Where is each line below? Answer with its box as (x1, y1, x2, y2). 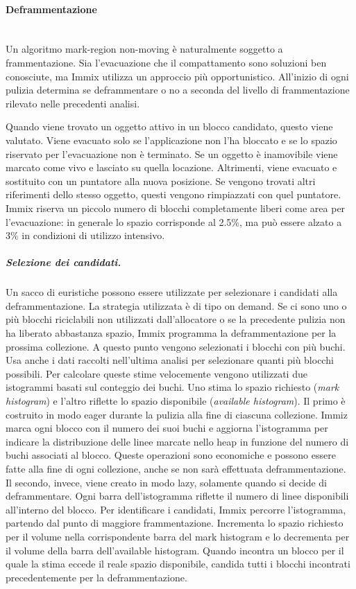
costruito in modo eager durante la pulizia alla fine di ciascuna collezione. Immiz (6, 407, 348, 421)
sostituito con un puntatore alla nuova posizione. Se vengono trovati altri (6, 173, 316, 188)
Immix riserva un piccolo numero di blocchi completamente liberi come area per (6, 200, 346, 215)
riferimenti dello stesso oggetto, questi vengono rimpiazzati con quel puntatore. (6, 187, 341, 202)
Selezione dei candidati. (6, 255, 121, 270)
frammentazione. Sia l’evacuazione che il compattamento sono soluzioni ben (6, 55, 327, 69)
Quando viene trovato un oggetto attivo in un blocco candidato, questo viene (6, 119, 333, 134)
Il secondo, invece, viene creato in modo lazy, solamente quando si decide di (6, 475, 328, 489)
